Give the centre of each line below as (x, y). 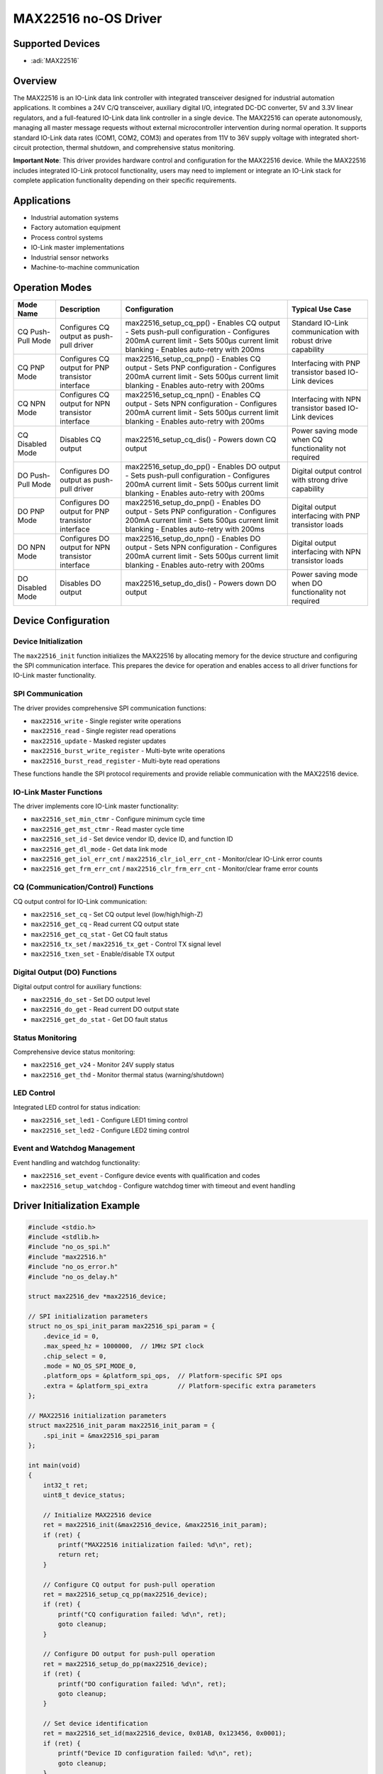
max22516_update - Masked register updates (99, 741)
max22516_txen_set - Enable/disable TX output (103, 954)
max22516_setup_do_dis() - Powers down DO (201, 583)
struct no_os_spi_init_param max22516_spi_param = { (122, 1326)
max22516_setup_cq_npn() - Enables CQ (193, 395)
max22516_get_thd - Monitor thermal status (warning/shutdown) (128, 1074)
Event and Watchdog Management (74, 1148)
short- (350, 138)
